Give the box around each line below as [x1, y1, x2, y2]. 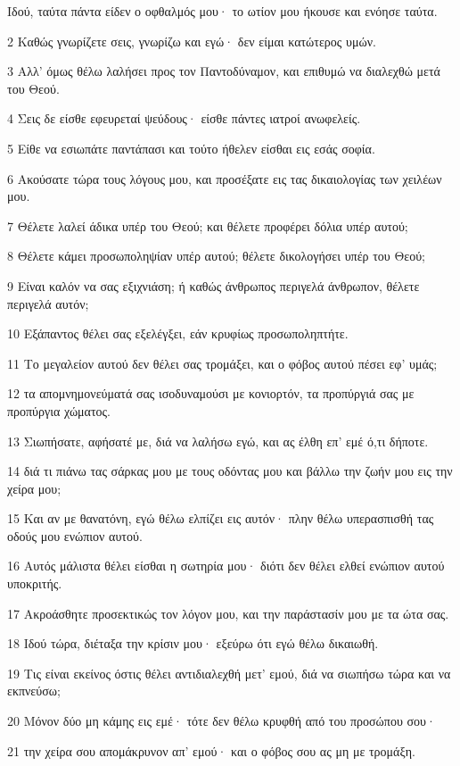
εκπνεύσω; [7, 681, 61, 700]
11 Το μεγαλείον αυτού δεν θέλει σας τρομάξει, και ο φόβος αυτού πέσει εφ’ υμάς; [7, 354, 438, 372]
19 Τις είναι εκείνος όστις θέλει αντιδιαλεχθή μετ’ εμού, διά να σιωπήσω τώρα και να [7, 663, 451, 682]
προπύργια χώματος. [7, 401, 111, 420]
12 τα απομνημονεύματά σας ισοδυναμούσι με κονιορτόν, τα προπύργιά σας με [7, 384, 415, 403]
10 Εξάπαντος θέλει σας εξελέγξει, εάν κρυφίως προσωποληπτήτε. [7, 324, 349, 343]
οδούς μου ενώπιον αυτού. [7, 526, 143, 545]
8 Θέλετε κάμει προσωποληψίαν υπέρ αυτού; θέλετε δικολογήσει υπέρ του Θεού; [7, 246, 426, 265]
